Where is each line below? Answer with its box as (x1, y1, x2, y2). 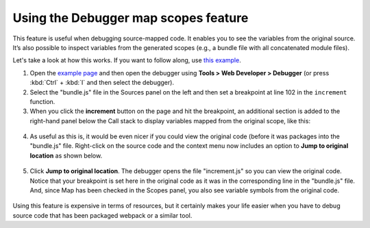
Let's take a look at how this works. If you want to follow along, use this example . (12, 56, 241, 64)
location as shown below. (29, 151, 103, 160)
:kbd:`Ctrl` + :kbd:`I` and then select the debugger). (29, 79, 175, 87)
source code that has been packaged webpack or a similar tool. (12, 211, 193, 219)
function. (29, 97, 56, 105)
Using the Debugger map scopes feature (12, 10, 249, 25)
